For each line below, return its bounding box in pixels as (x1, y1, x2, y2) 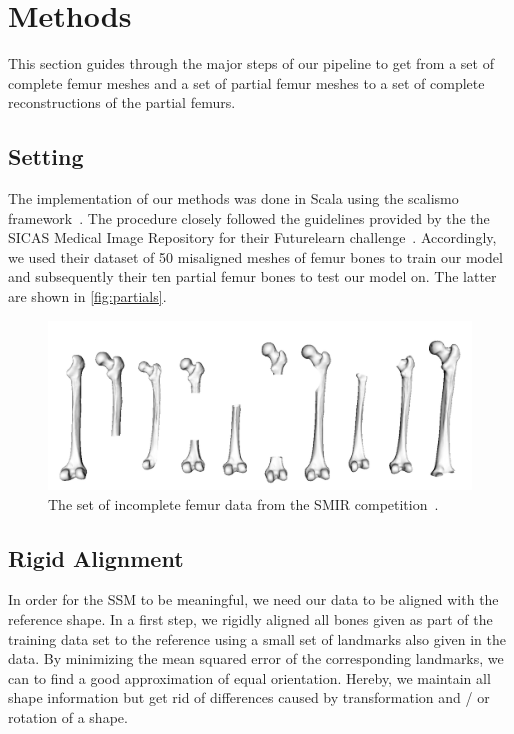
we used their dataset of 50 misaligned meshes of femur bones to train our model (8, 246, 503, 267)
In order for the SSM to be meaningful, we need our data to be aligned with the (8, 589, 499, 610)
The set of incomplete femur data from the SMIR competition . (48, 493, 439, 514)
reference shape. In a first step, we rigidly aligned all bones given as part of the (8, 609, 493, 629)
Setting (8, 141, 84, 172)
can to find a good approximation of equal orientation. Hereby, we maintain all (8, 667, 491, 688)
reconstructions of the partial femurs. (8, 92, 236, 113)
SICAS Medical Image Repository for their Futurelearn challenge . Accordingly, (8, 227, 497, 248)
